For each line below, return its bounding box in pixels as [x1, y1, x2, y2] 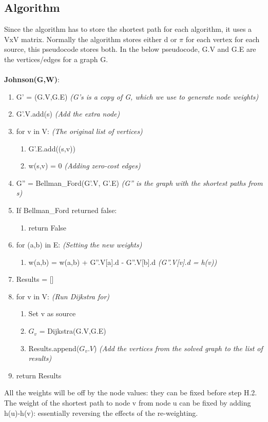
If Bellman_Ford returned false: [16, 204, 117, 215]
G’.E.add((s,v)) [28, 143, 75, 154]
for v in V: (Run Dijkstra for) [16, 291, 110, 301]
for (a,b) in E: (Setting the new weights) [16, 239, 142, 250]
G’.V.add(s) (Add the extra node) [16, 108, 120, 119]
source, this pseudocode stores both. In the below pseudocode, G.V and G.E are [4, 44, 256, 54]
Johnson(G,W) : [4, 74, 60, 85]
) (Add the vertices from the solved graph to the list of [94, 342, 263, 353]
